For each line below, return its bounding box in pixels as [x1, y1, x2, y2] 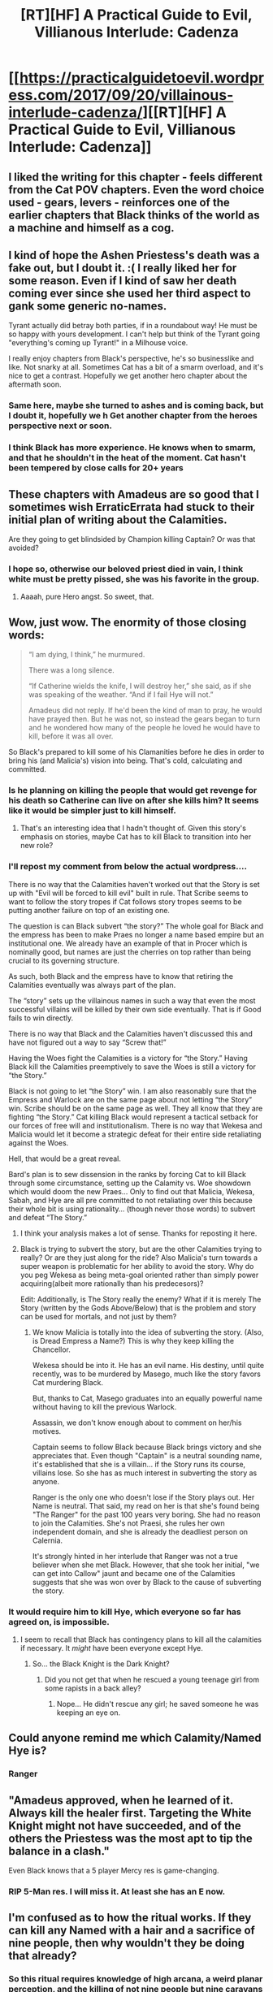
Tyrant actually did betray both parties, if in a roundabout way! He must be [8, 321, 258, 331]
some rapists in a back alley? [44, 1683, 141, 1693]
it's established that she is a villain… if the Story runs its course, [32, 1459, 246, 1469]
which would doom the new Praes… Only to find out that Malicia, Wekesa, [8, 1186, 255, 1196]
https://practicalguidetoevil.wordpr [19, 69, 265, 87]
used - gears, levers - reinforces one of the [8, 195, 230, 209]
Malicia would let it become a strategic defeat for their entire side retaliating [8, 1129, 262, 1139]
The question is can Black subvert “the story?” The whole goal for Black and [8, 920, 264, 931]
